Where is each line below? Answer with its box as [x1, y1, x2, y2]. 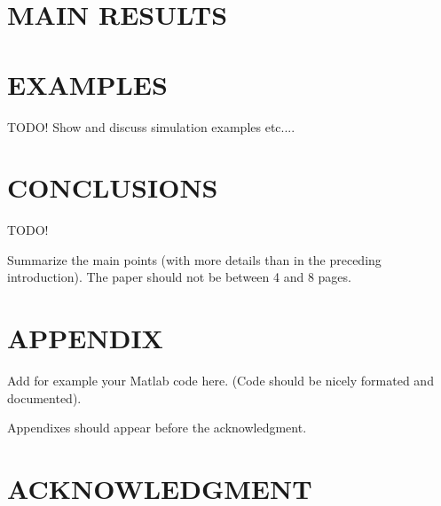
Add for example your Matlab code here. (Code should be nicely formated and [7, 371, 434, 390]
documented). [7, 388, 82, 407]
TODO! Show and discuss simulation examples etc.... [7, 117, 295, 136]
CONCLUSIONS [7, 169, 218, 206]
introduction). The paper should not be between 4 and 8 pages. [7, 268, 351, 286]
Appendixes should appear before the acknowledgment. [7, 418, 307, 437]
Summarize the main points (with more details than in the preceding [7, 250, 382, 269]
